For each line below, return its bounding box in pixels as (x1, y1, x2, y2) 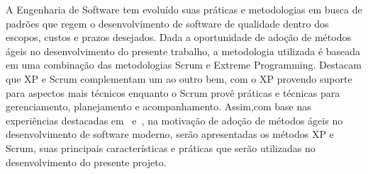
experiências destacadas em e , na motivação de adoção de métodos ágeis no (6, 112, 343, 127)
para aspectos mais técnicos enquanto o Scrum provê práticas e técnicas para (6, 85, 340, 100)
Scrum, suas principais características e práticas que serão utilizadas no (6, 140, 316, 155)
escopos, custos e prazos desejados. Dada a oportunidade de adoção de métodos (6, 30, 351, 45)
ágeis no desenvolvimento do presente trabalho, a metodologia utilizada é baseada (6, 43, 361, 58)
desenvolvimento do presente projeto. (6, 154, 167, 169)
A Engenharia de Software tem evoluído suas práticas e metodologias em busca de (6, 2, 362, 16)
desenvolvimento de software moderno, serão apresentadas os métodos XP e (6, 127, 334, 141)
